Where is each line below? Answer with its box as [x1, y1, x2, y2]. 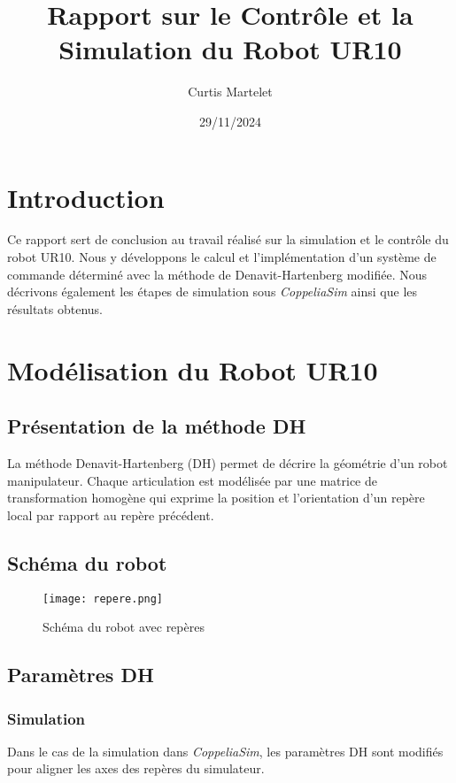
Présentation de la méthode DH [7, 412, 306, 440]
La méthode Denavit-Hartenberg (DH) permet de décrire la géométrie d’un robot [7, 453, 448, 472]
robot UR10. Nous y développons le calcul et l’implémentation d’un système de [7, 248, 437, 266]
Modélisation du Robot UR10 [7, 351, 378, 388]
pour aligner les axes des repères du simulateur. [7, 759, 265, 778]
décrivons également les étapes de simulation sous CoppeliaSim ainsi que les [7, 282, 418, 301]
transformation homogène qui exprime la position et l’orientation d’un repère [7, 488, 425, 507]
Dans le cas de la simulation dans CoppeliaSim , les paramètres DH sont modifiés [7, 741, 444, 760]
